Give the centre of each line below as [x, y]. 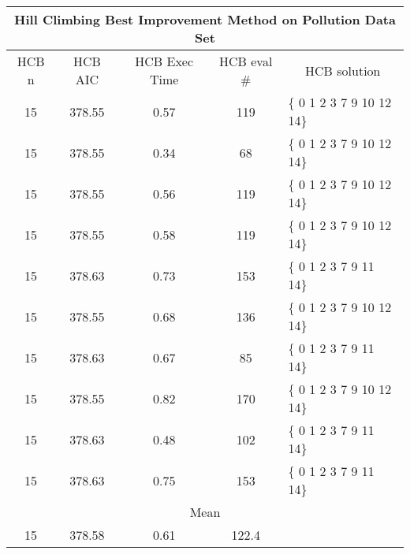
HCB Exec [164, 61]
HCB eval [246, 61]
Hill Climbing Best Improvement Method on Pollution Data [205, 19]
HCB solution [343, 70]
